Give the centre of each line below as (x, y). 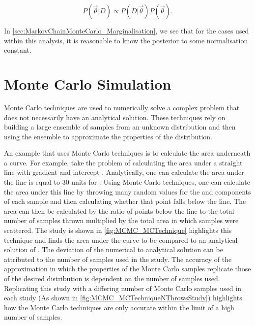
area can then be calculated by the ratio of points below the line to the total (119, 211)
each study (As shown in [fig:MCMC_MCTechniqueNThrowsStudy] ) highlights (123, 298)
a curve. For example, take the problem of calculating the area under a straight (123, 162)
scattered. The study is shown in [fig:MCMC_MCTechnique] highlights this (118, 230)
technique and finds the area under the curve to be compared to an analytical (121, 240)
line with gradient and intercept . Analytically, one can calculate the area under (124, 172)
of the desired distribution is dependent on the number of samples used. (112, 278)
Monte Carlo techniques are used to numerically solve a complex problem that (122, 107)
